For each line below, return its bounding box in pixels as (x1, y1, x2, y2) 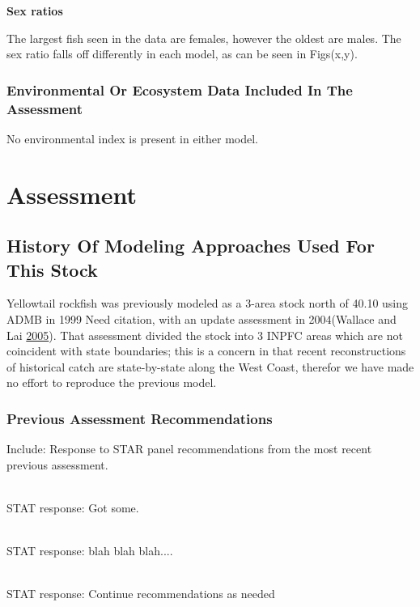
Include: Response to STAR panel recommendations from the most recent (6, 440, 372, 457)
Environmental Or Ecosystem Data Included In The (6, 79, 353, 100)
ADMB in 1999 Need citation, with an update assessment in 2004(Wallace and (6, 311, 397, 328)
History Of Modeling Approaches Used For (6, 233, 375, 258)
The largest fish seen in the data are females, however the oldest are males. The (6, 29, 401, 46)
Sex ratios (6, 2, 63, 19)
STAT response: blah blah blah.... (6, 542, 173, 559)
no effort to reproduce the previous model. (6, 374, 217, 391)
